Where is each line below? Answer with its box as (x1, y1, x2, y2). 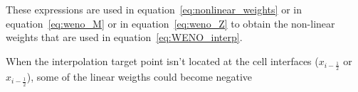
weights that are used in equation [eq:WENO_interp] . (6, 30, 243, 45)
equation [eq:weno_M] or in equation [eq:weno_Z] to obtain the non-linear (6, 16, 335, 30)
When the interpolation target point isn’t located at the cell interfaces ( (6, 53, 319, 68)
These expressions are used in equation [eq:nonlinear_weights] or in (6, 2, 302, 16)
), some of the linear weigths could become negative (26, 69, 253, 84)
